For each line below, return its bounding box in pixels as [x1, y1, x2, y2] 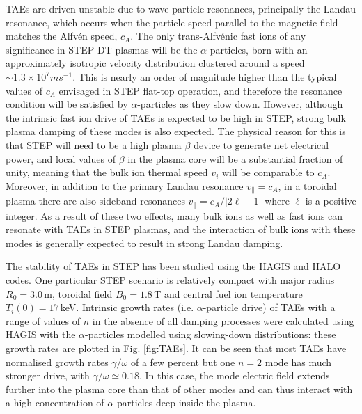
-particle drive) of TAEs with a [203, 300, 336, 315]
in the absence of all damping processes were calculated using [92, 313, 354, 328]
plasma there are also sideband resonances [6, 193, 185, 208]
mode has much [265, 354, 332, 369]
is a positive [305, 193, 356, 208]
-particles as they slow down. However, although [137, 97, 343, 111]
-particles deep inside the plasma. [113, 395, 256, 410]
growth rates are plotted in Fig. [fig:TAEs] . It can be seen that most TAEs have [6, 340, 347, 355]
